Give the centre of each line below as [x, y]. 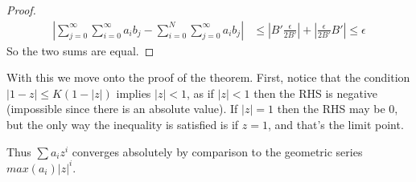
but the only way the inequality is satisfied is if [123, 124]
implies [134, 93]
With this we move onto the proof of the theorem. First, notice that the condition [208, 77]
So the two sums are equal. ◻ [80, 50]
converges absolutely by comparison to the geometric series [217, 151]
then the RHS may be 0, [338, 109]
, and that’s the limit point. [336, 124]
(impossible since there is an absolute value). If [122, 109]
